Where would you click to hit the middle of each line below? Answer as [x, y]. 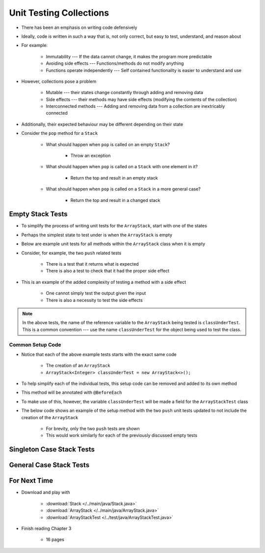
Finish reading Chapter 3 [46, 528]
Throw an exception [91, 156]
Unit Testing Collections [59, 13]
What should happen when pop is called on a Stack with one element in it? [122, 167]
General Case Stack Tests [49, 465]
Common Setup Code [35, 345]
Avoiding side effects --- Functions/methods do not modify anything [115, 63]
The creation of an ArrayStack [78, 366]
